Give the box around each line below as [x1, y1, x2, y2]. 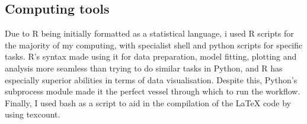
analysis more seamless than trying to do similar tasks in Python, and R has [5, 61, 283, 74]
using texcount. [5, 108, 60, 120]
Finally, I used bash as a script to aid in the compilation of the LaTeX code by [5, 96, 291, 109]
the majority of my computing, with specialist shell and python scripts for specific [5, 38, 303, 51]
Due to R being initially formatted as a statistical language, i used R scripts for [5, 27, 294, 40]
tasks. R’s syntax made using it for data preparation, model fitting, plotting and [5, 50, 297, 63]
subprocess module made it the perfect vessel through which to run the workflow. [5, 85, 300, 97]
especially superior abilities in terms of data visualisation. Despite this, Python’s [5, 73, 298, 86]
